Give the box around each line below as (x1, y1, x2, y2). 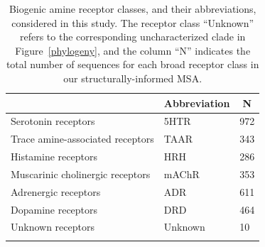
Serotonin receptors (11, 114, 95, 128)
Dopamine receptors (11, 202, 98, 216)
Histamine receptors (11, 149, 97, 164)
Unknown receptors (11, 219, 94, 234)
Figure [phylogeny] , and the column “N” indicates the (15, 43, 251, 57)
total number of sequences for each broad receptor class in (6, 57, 259, 72)
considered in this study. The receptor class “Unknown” (11, 15, 254, 30)
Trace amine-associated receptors (11, 131, 154, 146)
